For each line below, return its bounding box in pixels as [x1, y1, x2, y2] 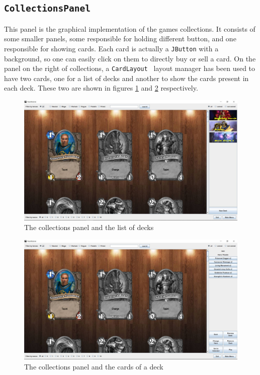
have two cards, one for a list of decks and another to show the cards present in [4, 72, 249, 83]
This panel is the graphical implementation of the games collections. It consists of [4, 23, 255, 34]
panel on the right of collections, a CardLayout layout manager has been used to [4, 63, 255, 73]
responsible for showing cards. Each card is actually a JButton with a [4, 43, 219, 53]
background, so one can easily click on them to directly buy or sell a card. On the [4, 53, 256, 63]
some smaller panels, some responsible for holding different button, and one [4, 33, 236, 44]
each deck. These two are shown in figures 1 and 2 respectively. [4, 83, 198, 93]
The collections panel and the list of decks [24, 222, 154, 233]
